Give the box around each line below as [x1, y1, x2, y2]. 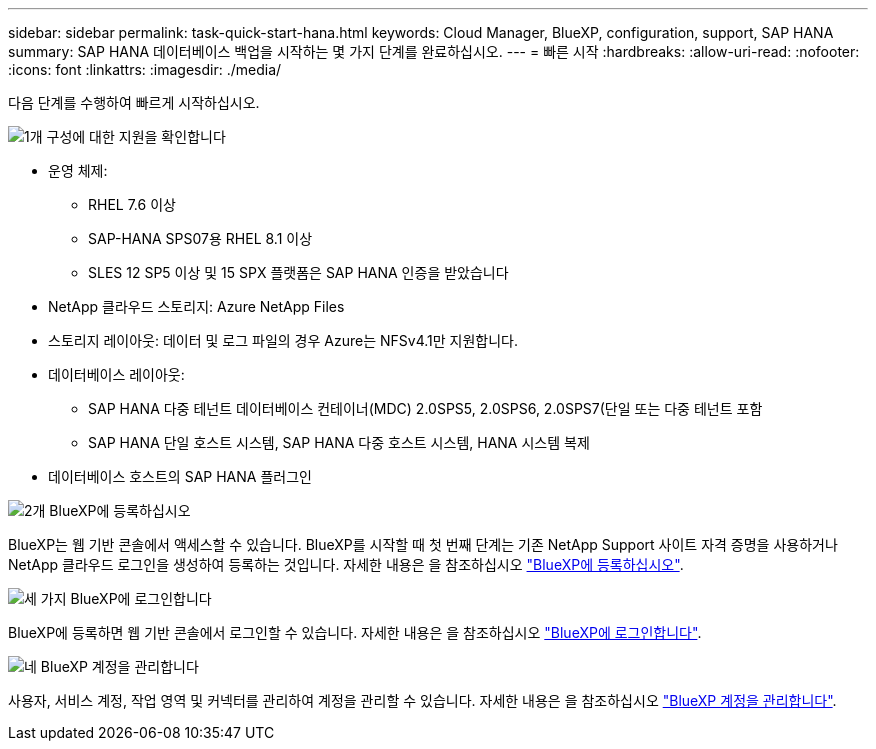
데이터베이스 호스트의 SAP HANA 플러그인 [48, 468, 312, 485]
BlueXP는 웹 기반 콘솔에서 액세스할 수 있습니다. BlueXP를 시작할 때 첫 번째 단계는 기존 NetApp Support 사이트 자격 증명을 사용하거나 [8, 536, 838, 553]
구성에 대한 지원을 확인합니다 [46, 128, 226, 145]
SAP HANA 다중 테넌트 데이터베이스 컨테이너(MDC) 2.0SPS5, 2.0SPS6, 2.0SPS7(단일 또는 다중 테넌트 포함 [88, 400, 763, 417]
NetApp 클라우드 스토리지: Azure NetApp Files [48, 298, 345, 315]
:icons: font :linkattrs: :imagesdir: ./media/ [8, 61, 282, 78]
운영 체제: [48, 162, 108, 179]
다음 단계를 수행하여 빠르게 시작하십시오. [8, 94, 260, 111]
